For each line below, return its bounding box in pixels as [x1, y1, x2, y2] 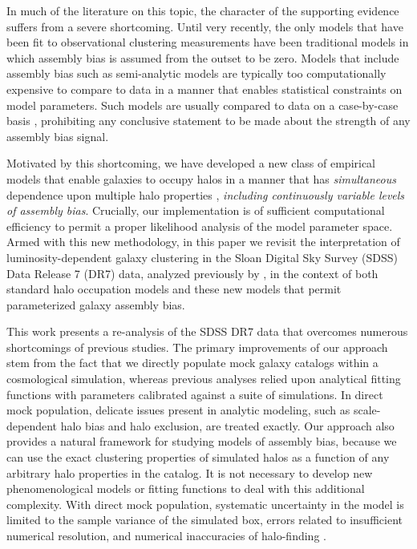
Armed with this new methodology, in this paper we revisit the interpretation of [6, 233, 400, 250]
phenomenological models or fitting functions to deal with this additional [6, 480, 365, 497]
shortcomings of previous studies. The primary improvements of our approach [6, 338, 388, 355]
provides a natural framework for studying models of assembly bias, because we [6, 433, 397, 450]
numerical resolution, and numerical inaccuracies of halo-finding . [6, 527, 326, 543]
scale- [353, 402, 381, 418]
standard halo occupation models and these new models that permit [6, 281, 342, 297]
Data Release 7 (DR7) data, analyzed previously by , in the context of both [6, 264, 379, 281]
